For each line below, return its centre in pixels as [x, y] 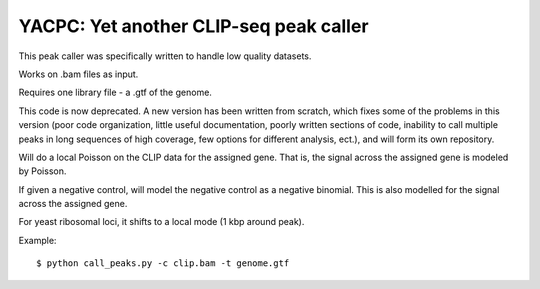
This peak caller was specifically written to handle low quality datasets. [165, 56]
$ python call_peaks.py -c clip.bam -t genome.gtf [163, 263]
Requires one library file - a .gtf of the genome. [115, 92]
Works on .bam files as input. [78, 74]
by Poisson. [42, 171]
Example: [37, 240]
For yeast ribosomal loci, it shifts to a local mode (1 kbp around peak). [161, 222]
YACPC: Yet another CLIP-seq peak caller [193, 26]
